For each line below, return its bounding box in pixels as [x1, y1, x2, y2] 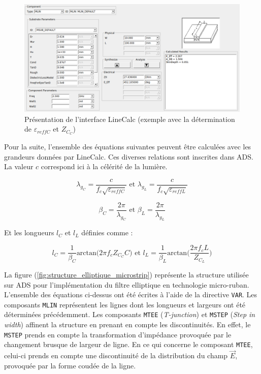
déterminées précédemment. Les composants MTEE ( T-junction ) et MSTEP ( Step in [4, 309, 255, 320]
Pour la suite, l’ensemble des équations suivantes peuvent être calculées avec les [4, 141, 251, 152]
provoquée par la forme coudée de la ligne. [4, 360, 136, 370]
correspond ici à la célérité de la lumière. [41, 161, 168, 172]
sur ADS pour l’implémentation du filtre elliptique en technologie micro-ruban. [4, 279, 249, 290]
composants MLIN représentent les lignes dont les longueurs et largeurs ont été [4, 299, 246, 309]
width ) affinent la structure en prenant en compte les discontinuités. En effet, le [4, 319, 251, 330]
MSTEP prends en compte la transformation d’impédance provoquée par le [4, 329, 232, 339]
